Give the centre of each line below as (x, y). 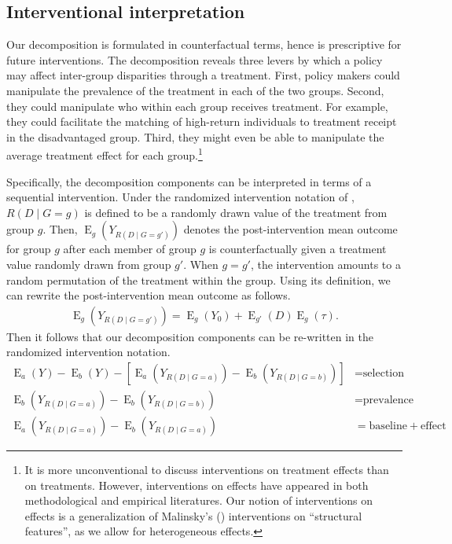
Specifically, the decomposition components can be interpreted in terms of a (189, 181)
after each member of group (130, 249)
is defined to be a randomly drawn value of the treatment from (236, 212)
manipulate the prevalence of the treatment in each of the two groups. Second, (195, 90)
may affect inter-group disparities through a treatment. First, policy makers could (203, 75)
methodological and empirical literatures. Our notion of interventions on (198, 500)
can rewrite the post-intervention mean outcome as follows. (149, 295)
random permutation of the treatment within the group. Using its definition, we (198, 279)
